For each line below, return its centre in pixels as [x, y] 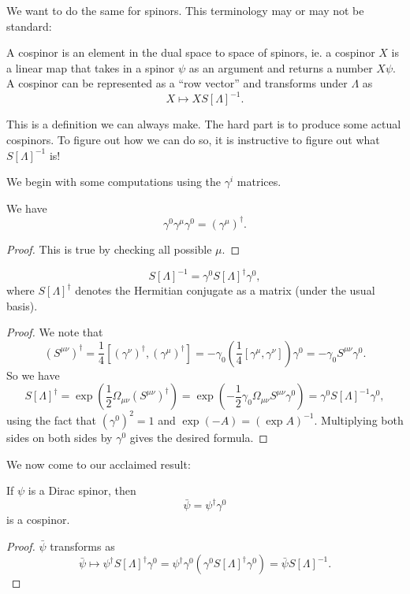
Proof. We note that [55, 332]
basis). [22, 305]
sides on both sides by [60, 437]
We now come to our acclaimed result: [99, 464]
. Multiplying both [359, 420]
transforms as [82, 546]
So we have [33, 375]
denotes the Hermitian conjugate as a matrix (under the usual [225, 290]
